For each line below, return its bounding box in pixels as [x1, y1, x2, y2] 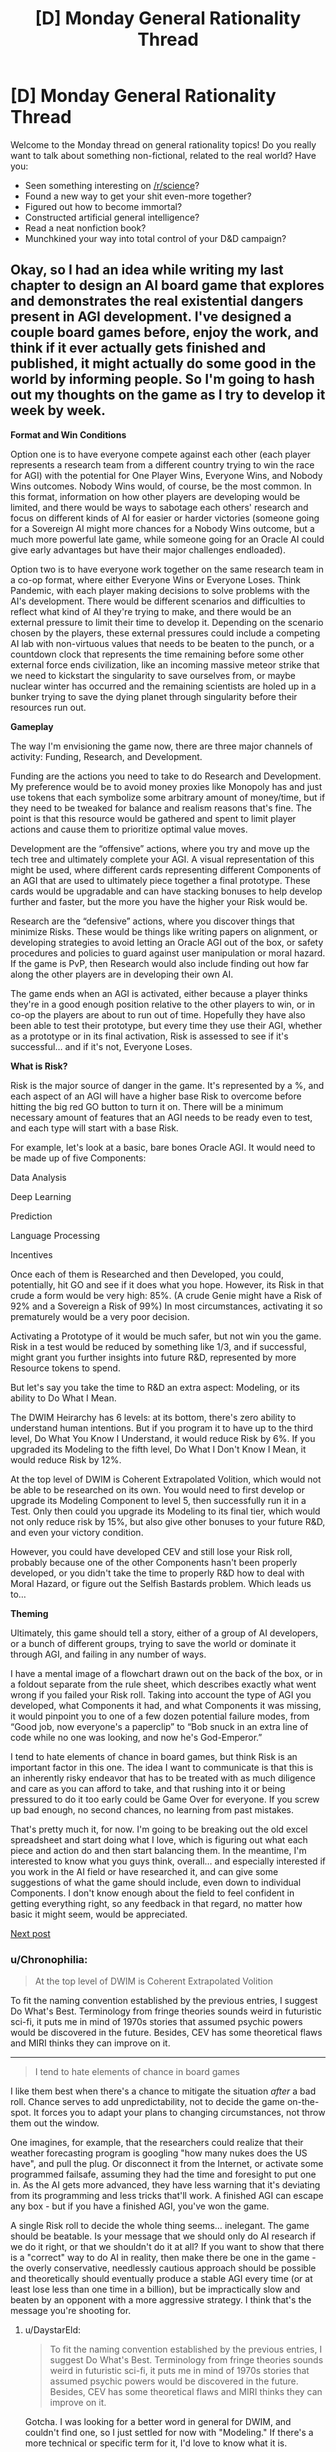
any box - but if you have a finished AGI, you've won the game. [10, 2200, 270, 2212]
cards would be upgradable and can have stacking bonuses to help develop [10, 885, 323, 897]
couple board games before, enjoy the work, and [10, 324, 319, 341]
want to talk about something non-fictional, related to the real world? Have [10, 149, 317, 161]
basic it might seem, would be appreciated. [10, 1908, 188, 1920]
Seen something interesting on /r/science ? [24, 179, 200, 191]
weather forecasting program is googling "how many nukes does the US [10, 2147, 308, 2159]
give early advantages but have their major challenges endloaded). [10, 543, 287, 556]
